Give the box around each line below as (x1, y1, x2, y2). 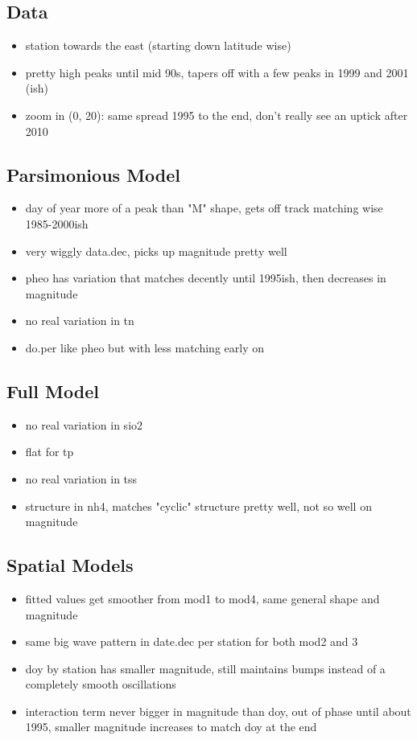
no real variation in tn (25, 312, 134, 329)
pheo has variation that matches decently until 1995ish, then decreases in (25, 269, 386, 286)
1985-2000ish (25, 215, 89, 232)
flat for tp (25, 443, 74, 460)
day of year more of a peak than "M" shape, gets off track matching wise (25, 199, 383, 216)
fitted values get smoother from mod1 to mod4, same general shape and (25, 590, 380, 606)
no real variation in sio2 (25, 416, 143, 433)
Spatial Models (6, 553, 134, 578)
